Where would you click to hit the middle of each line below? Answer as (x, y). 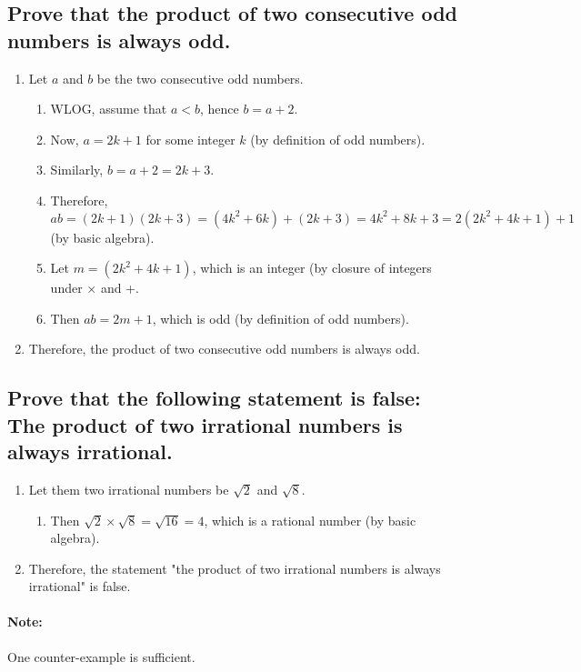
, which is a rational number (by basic (310, 520)
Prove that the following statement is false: (214, 398)
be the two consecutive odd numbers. (200, 78)
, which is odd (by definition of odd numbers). (280, 318)
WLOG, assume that (109, 109)
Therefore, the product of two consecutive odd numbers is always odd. (224, 349)
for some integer (190, 139)
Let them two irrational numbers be (129, 489)
